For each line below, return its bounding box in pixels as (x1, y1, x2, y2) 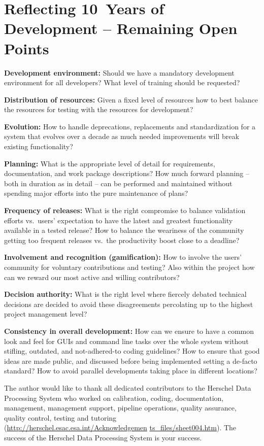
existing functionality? (4, 141, 73, 152)
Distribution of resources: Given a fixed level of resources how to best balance (4, 94, 258, 105)
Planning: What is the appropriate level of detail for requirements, (4, 158, 215, 168)
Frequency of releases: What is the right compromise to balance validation (4, 205, 246, 216)
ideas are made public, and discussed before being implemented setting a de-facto (4, 355, 257, 366)
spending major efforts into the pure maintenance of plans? (4, 188, 188, 198)
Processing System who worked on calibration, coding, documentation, (4, 392, 224, 403)
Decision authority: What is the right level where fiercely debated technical (4, 289, 247, 299)
